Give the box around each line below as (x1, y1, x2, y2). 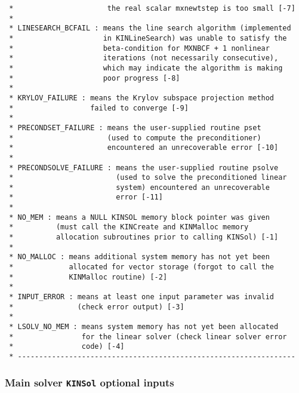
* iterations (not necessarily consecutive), (9, 54, 279, 63)
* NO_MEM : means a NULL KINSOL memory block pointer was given (9, 213, 270, 222)
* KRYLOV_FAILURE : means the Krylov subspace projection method (9, 93, 275, 102)
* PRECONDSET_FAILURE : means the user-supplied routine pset (9, 123, 261, 132)
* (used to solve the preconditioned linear (9, 173, 287, 182)
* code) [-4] (9, 342, 125, 351)
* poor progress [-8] (9, 73, 180, 82)
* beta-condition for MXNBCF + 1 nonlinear (9, 44, 270, 53)
